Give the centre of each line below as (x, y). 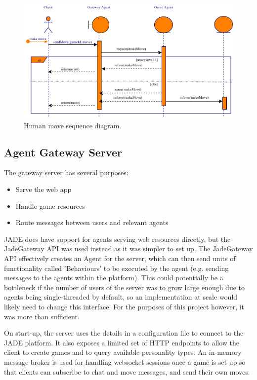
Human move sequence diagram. (73, 125)
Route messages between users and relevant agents (92, 222)
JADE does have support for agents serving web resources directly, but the (117, 239)
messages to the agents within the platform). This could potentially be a (114, 278)
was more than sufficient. (42, 316)
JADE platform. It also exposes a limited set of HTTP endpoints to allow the (122, 342)
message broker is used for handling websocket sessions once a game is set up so (125, 361)
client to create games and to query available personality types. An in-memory (123, 352)
